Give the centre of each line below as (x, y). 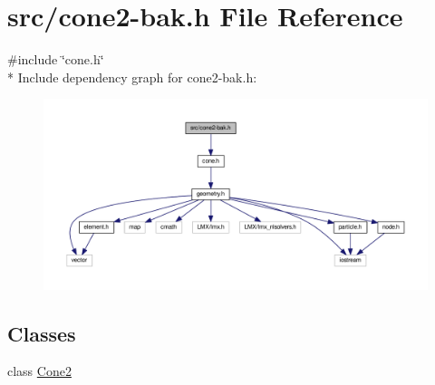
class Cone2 (39, 371)
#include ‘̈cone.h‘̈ (56, 59)
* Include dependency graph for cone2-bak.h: (132, 77)
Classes (42, 333)
